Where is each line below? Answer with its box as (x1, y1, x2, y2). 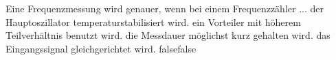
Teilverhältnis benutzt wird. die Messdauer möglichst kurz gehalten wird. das (5, 28, 331, 42)
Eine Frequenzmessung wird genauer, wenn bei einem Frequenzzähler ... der (5, 1, 324, 15)
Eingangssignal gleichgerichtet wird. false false (5, 41, 197, 55)
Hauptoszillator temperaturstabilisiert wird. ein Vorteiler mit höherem (5, 14, 301, 29)
